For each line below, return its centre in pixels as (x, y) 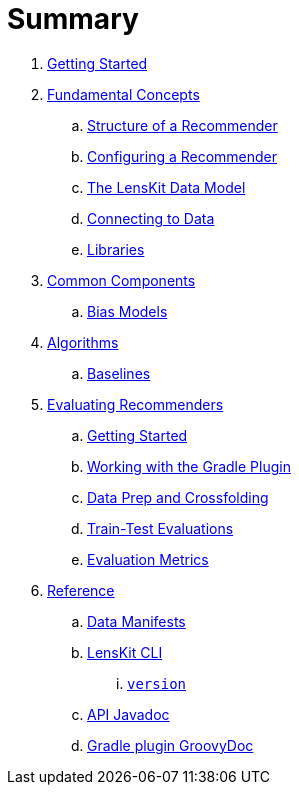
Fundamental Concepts (123, 94)
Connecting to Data (151, 218)
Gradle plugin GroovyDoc (170, 745)
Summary (73, 19)
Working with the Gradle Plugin (189, 466)
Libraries (116, 249)
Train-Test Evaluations (160, 528)
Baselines (119, 373)
